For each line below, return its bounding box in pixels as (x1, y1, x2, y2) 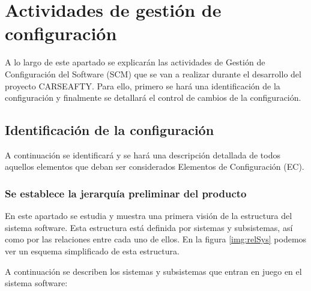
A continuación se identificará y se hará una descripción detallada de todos (5, 148, 280, 161)
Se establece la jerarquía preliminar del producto (5, 186, 247, 200)
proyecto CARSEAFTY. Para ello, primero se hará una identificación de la (5, 79, 280, 92)
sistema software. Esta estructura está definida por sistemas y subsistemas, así (5, 221, 293, 233)
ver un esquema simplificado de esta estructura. (5, 245, 180, 257)
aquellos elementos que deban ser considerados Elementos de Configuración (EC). (5, 160, 304, 173)
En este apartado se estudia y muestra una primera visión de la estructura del (5, 209, 292, 222)
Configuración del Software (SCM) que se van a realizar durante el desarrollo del (5, 67, 301, 80)
